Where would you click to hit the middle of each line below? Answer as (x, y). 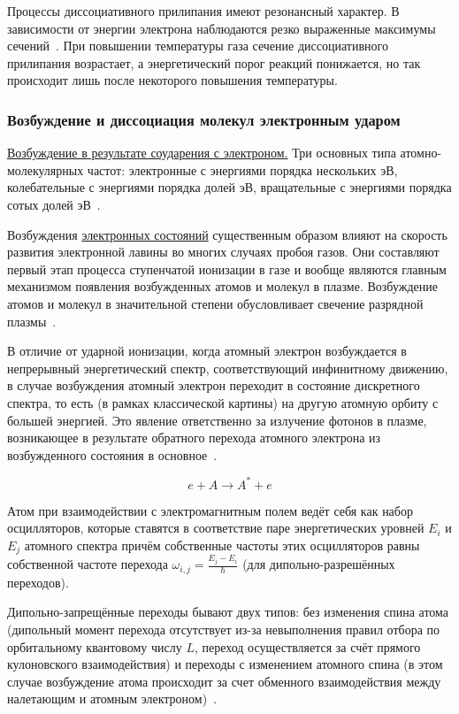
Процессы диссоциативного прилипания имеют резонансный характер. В (203, 11)
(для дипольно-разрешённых (319, 564)
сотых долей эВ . (54, 204)
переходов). (38, 582)
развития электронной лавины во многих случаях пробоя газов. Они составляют (223, 252)
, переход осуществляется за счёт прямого (307, 646)
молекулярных (46, 169)
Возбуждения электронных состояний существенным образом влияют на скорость (227, 234)
